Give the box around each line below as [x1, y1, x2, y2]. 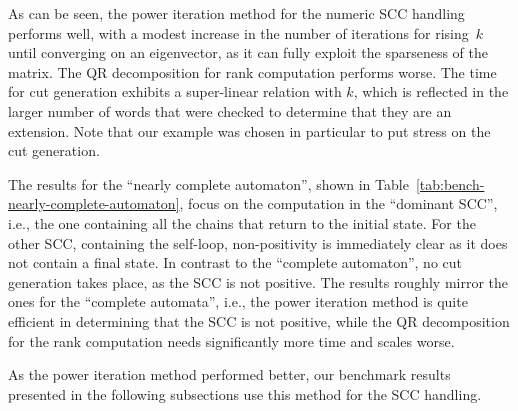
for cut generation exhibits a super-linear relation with [8, 81, 342, 102]
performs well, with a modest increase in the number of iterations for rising [8, 22, 469, 43]
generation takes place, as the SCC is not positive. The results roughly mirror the [8, 271, 509, 292]
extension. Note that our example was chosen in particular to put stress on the [8, 120, 491, 141]
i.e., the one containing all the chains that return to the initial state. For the [8, 212, 476, 233]
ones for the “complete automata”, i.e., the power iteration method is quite [8, 291, 468, 312]
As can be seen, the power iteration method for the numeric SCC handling [8, 3, 465, 23]
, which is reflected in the [353, 81, 509, 102]
